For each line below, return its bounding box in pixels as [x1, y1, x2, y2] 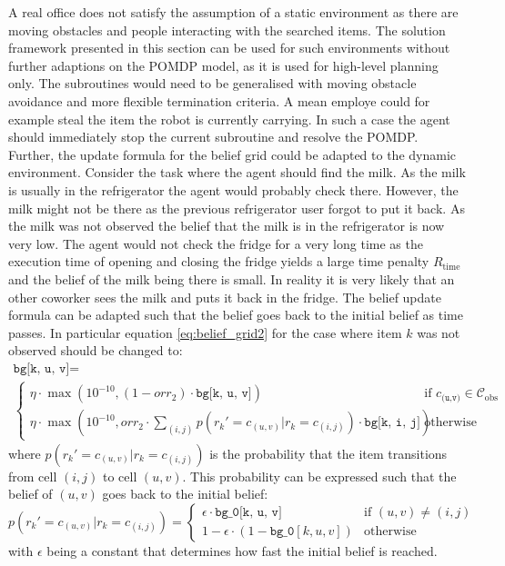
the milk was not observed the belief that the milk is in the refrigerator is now [8, 216, 445, 235]
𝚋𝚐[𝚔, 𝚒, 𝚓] [364, 416, 420, 430]
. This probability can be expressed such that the [182, 466, 457, 485]
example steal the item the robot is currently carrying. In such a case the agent [8, 109, 450, 128]
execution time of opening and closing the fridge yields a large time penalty [8, 252, 429, 271]
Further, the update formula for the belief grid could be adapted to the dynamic [8, 144, 457, 164]
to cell [102, 466, 137, 485]
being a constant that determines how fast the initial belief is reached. [46, 541, 438, 560]
